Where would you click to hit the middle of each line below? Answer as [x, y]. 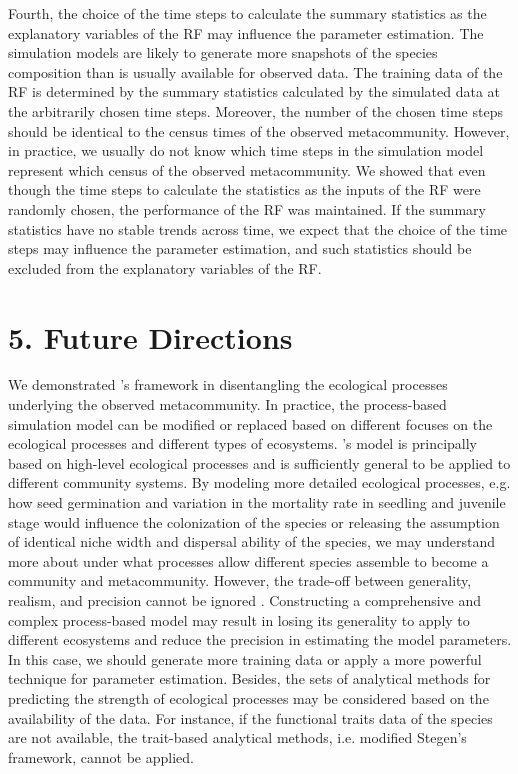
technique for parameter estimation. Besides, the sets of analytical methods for [249, 678]
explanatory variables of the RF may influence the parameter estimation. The [246, 32]
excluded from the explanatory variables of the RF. [165, 267]
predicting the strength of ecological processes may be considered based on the [248, 697]
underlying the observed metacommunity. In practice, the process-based [227, 404]
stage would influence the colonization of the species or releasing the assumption [254, 521]
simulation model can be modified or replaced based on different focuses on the [250, 423]
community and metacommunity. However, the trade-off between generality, [240, 580]
